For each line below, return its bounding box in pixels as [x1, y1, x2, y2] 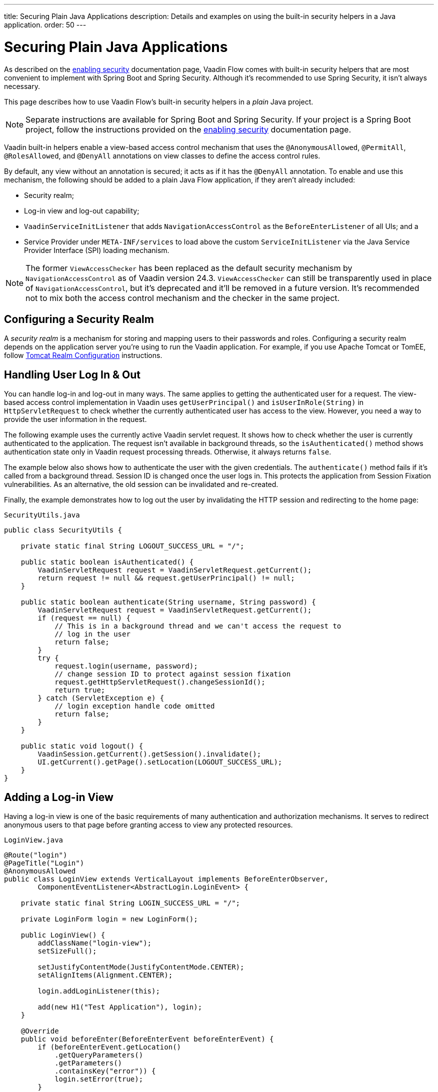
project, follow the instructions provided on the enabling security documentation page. [25, 124, 351, 134]
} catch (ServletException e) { [37, 694, 164, 702]
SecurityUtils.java [4, 511, 80, 519]
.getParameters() [54, 1059, 122, 1067]
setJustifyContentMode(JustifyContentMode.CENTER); [37, 963, 244, 971]
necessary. [4, 81, 40, 90]
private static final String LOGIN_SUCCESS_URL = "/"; [20, 899, 240, 907]
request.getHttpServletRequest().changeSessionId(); [54, 678, 265, 686]
